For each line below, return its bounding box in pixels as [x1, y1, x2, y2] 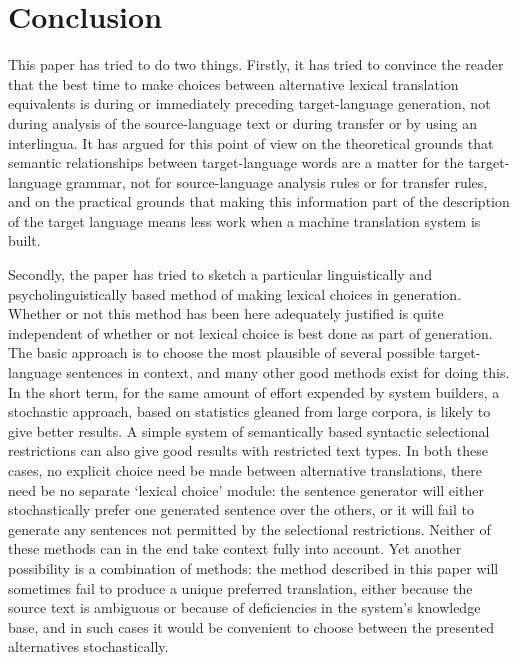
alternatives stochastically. [8, 636, 169, 657]
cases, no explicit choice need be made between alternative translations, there [8, 460, 483, 480]
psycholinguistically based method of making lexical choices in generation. [8, 283, 462, 304]
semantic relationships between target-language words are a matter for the [8, 152, 464, 173]
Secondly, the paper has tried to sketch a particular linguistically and [8, 264, 432, 285]
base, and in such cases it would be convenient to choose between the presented [8, 616, 495, 637]
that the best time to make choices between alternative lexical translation [8, 73, 459, 94]
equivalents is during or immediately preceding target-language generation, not [8, 93, 491, 114]
